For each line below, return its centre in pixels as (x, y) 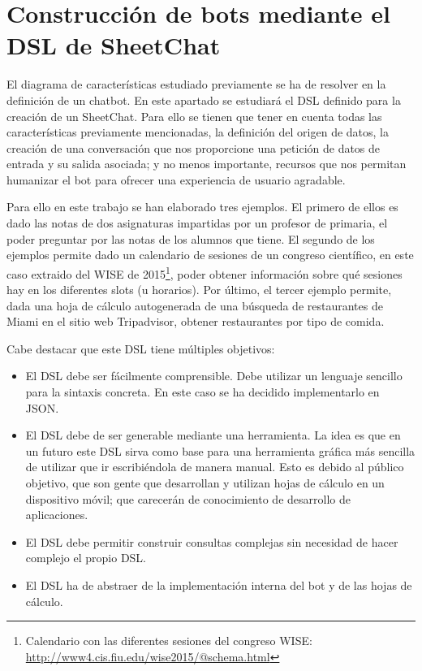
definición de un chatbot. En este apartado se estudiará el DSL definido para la (204, 100)
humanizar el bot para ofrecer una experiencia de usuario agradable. (176, 179)
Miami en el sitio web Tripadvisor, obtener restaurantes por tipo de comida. (196, 321)
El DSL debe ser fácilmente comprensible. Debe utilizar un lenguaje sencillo (214, 376)
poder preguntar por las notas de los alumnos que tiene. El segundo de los (191, 238)
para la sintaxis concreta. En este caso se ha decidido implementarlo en (202, 392)
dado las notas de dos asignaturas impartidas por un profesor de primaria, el (197, 223)
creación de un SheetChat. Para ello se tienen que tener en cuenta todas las (194, 116)
